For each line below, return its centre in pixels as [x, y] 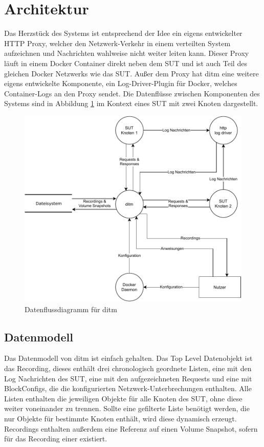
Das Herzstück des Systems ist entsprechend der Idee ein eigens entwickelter [123, 33]
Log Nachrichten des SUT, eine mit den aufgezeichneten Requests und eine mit [128, 378]
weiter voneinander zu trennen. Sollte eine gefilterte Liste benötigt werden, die [127, 408]
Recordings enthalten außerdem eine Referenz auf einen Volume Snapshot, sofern [131, 428]
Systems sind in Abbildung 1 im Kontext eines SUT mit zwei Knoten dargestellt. [131, 103]
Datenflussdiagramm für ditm [71, 309]
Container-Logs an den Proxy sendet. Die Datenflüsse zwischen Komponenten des [132, 93]
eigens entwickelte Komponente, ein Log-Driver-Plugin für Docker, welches [121, 83]
